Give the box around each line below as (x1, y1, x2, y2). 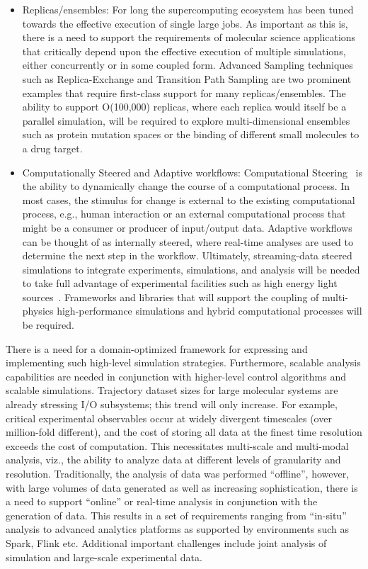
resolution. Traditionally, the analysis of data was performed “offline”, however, (6, 466, 350, 480)
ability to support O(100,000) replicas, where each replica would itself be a (22, 99, 347, 114)
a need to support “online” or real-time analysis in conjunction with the (6, 494, 318, 509)
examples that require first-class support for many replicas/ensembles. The (22, 85, 346, 100)
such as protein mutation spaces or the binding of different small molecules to (22, 127, 360, 142)
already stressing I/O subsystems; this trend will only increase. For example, (6, 397, 338, 412)
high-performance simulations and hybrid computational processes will (57, 303, 362, 318)
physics (22, 303, 54, 318)
